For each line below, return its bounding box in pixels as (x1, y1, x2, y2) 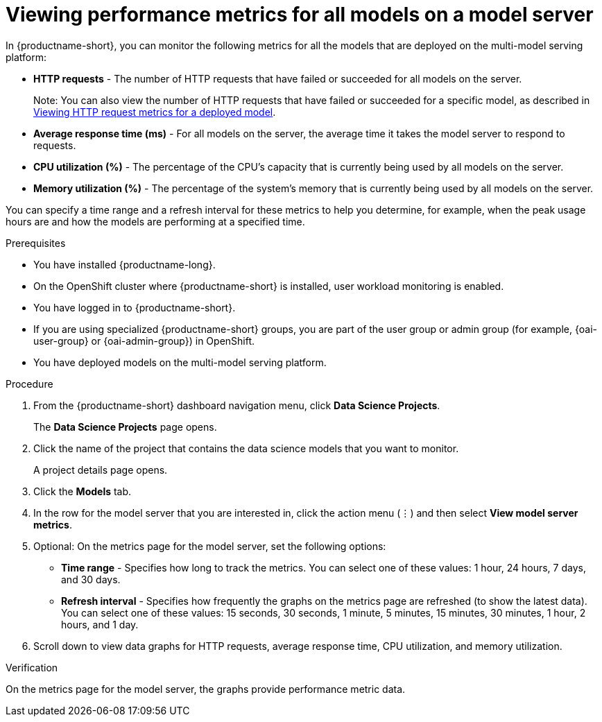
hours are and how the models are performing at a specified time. (6, 215, 305, 227)
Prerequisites (6, 237, 66, 249)
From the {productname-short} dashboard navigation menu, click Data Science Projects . (33, 399, 440, 411)
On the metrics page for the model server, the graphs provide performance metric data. (6, 682, 406, 695)
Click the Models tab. (33, 485, 132, 497)
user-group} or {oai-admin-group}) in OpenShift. (33, 334, 255, 347)
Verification (6, 661, 58, 673)
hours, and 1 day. (61, 618, 139, 630)
